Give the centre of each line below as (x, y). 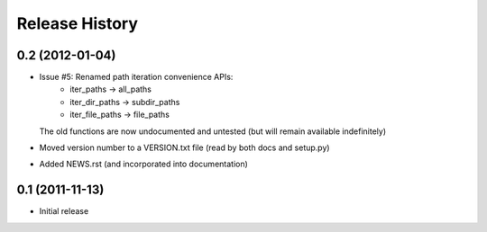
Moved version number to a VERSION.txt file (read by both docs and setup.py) (184, 147)
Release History (78, 23)
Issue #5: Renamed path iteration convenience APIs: (136, 77)
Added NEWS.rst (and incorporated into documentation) (143, 164)
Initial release (64, 211)
